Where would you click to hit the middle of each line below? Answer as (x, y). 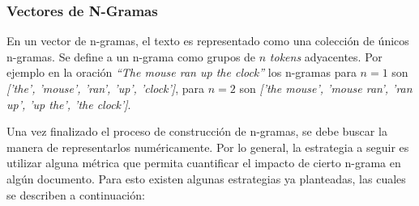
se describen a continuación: (76, 194)
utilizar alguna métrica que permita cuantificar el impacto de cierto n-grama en (204, 163)
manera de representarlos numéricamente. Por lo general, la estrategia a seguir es (208, 147)
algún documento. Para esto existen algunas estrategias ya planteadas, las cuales (206, 178)
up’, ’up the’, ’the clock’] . (69, 104)
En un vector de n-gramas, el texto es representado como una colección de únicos (208, 41)
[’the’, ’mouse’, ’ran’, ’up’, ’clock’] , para (105, 88)
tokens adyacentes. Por (326, 56)
